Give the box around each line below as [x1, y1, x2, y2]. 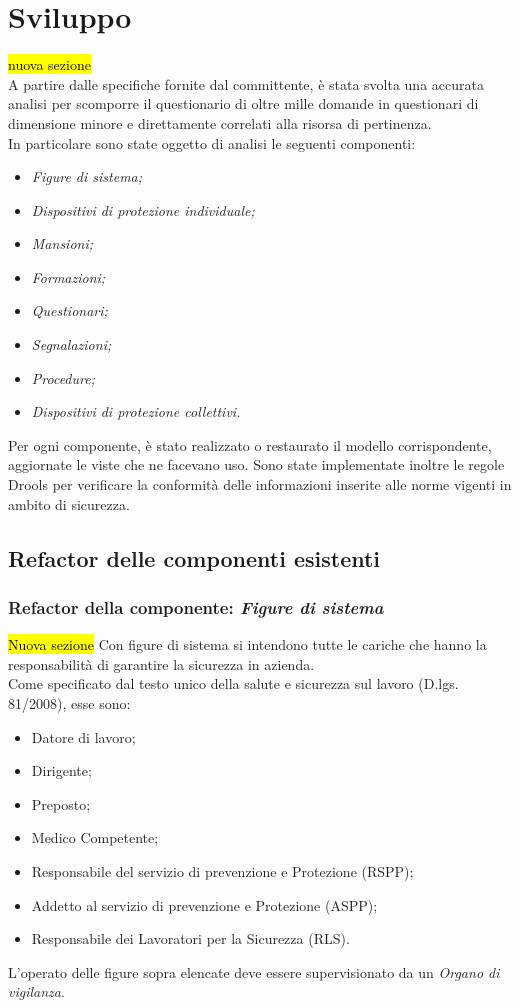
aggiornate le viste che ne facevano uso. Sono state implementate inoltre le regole [8, 454, 505, 475]
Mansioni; [31, 233, 94, 254]
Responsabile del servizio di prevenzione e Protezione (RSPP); [31, 860, 414, 881]
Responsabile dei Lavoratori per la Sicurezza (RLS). [31, 928, 350, 949]
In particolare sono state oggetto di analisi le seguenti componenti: [8, 132, 416, 153]
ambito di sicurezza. [8, 493, 130, 514]
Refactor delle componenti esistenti [8, 542, 381, 573]
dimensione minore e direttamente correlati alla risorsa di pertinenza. [8, 112, 432, 133]
